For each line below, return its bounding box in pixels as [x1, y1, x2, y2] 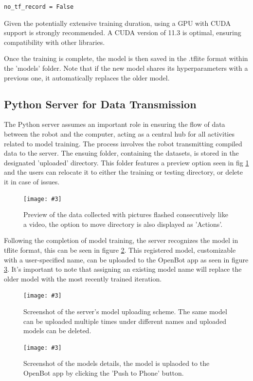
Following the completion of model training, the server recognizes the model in [4, 235, 238, 245]
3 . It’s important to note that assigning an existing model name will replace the [4, 264, 242, 274]
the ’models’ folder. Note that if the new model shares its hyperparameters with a [4, 62, 248, 73]
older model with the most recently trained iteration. [4, 273, 162, 283]
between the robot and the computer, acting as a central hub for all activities [4, 128, 235, 139]
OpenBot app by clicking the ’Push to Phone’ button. [23, 368, 184, 378]
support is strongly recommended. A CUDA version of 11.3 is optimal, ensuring [4, 27, 241, 38]
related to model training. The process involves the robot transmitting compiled [4, 138, 242, 148]
